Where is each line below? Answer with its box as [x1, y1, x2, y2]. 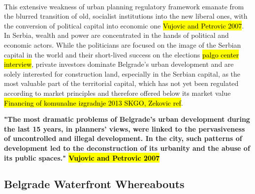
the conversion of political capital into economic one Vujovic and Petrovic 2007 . [4, 20, 244, 30]
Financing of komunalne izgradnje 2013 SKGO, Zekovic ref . [4, 97, 183, 108]
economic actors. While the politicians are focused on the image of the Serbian [4, 39, 241, 50]
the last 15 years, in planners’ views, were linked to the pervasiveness [4, 123, 245, 134]
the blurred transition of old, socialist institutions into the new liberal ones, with [4, 11, 248, 21]
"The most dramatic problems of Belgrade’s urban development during [4, 114, 250, 124]
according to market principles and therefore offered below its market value [4, 87, 231, 98]
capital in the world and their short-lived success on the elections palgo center [4, 49, 239, 59]
